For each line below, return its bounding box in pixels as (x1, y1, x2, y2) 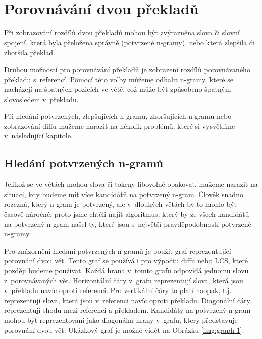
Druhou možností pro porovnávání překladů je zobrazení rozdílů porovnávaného (4, 64, 250, 74)
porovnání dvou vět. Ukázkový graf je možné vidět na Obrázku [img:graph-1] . (4, 324, 244, 335)
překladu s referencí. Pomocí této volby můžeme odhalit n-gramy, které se (4, 74, 233, 84)
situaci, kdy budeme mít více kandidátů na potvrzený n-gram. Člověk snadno (4, 188, 243, 199)
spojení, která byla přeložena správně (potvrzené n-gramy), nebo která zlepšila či (4, 37, 254, 47)
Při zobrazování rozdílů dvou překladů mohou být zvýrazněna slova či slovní (4, 27, 240, 38)
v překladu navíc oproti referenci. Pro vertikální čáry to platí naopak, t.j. (4, 285, 232, 296)
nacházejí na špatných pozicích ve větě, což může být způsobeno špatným (4, 84, 231, 94)
